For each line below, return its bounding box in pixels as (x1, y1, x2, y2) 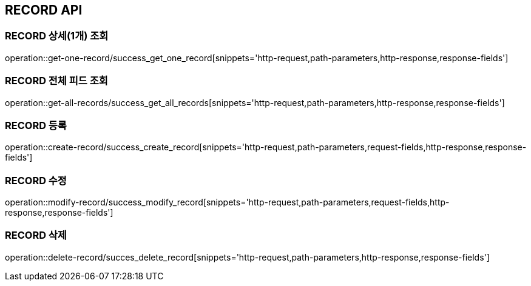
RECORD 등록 (5, 119, 67, 131)
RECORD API (5, 2, 83, 18)
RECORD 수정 (5, 174, 67, 187)
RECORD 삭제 (5, 229, 67, 242)
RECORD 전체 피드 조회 (5, 75, 108, 87)
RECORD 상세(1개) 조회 (5, 30, 109, 42)
